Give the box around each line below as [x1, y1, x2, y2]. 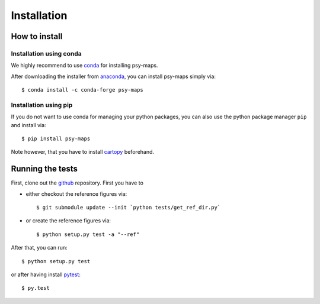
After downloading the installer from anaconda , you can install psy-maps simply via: [11, 73, 216, 80]
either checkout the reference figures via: [25, 190, 127, 198]
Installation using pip [11, 101, 73, 109]
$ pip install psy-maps [21, 135, 91, 142]
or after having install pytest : [11, 271, 81, 278]
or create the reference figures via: [25, 217, 111, 224]
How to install [11, 31, 63, 41]
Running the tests [11, 164, 78, 174]
